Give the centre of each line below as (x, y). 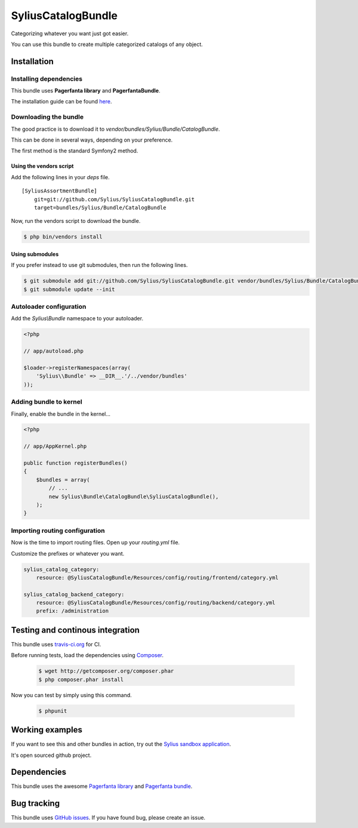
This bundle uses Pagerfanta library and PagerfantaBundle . (86, 91)
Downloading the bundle (47, 117)
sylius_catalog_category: (61, 569)
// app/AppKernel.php (55, 446)
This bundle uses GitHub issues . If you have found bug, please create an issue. (108, 818)
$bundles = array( (63, 480)
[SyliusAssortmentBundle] (60, 191)
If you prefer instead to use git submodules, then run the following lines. (99, 265)
